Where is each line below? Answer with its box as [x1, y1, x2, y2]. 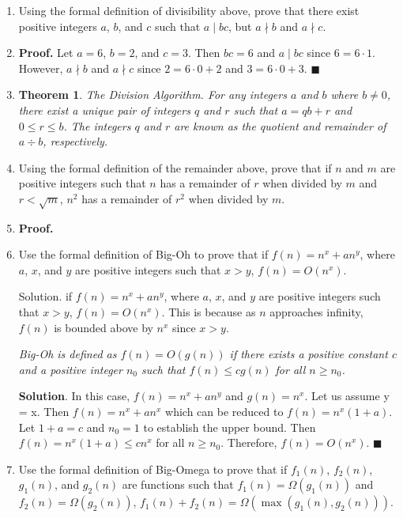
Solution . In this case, [18, 388, 130, 404]
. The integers [63, 117, 131, 134]
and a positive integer [18, 361, 122, 377]
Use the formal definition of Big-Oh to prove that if [18, 246, 269, 263]
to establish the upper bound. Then [143, 418, 316, 435]
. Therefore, [220, 434, 277, 451]
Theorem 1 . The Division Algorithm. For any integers [18, 86, 287, 103]
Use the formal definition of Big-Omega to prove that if [18, 460, 288, 477]
